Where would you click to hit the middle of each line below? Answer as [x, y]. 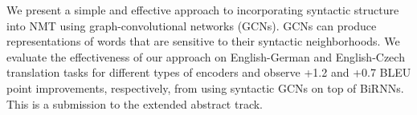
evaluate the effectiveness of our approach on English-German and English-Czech [206, 56]
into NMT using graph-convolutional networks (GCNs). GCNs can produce [192, 25]
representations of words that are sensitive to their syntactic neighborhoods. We [203, 41]
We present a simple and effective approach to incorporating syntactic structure [203, 10]
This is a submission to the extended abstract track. [135, 103]
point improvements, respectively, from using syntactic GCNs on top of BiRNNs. [205, 87]
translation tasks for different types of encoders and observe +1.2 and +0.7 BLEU [209, 72]
